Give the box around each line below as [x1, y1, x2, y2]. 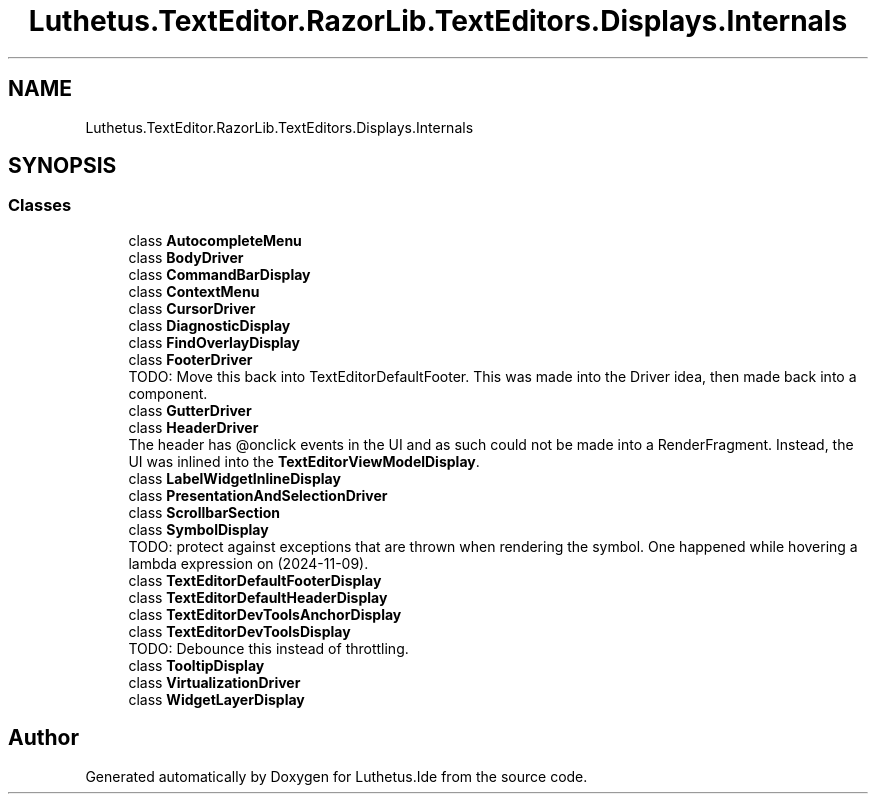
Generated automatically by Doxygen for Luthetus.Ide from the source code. [85, 767, 588, 785]
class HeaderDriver [128, 418, 259, 436]
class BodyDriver [128, 248, 244, 266]
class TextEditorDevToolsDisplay [128, 622, 351, 640]
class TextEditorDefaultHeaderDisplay [128, 588, 388, 606]
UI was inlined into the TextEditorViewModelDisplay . [128, 452, 480, 470]
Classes [8, 195, 72, 216]
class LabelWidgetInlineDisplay [128, 469, 341, 487]
